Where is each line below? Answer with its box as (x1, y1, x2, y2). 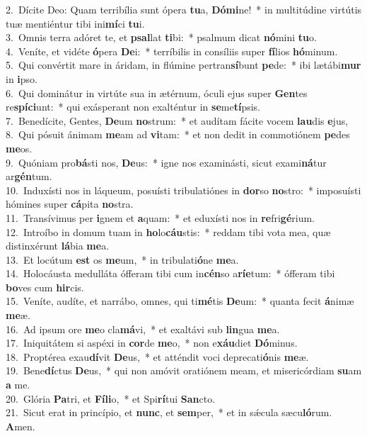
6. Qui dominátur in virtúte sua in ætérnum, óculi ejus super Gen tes (6, 85, 308, 100)
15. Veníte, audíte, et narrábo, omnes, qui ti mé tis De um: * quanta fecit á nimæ (6, 294, 354, 308)
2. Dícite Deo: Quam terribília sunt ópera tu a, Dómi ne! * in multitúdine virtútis (6, 2, 362, 16)
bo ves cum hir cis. (6, 279, 84, 294)
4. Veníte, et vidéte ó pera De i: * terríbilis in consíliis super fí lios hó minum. (6, 43, 338, 58)
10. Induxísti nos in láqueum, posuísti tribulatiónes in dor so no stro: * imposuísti (6, 182, 361, 197)
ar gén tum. (6, 169, 52, 184)
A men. (6, 418, 35, 433)
